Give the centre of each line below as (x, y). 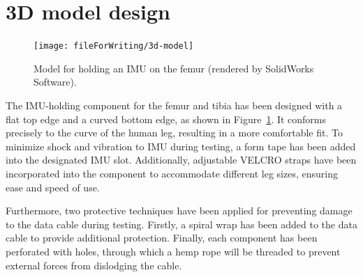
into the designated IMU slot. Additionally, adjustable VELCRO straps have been (181, 160)
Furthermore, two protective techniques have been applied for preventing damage (179, 211)
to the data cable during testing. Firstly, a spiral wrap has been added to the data (181, 224)
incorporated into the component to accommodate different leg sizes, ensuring (172, 173)
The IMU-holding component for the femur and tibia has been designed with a (174, 105)
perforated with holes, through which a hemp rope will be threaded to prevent (173, 251)
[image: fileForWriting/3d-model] (114, 46)
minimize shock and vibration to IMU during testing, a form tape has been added (181, 146)
